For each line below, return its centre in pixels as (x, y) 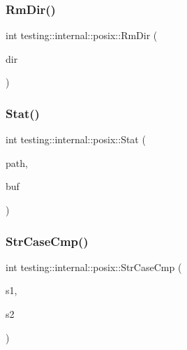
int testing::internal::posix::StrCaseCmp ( (94, 267)
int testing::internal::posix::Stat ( (76, 139)
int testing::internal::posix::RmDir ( (82, 35)
